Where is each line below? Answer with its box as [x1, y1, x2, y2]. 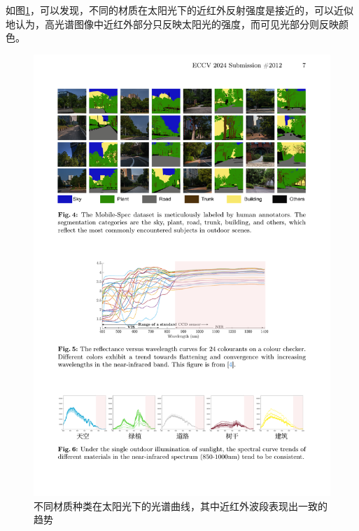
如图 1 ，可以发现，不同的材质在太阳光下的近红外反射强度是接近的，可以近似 [6, 3, 353, 17]
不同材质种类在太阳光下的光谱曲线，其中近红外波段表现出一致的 [34, 498, 328, 513]
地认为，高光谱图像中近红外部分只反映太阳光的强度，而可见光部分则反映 [6, 16, 339, 31]
